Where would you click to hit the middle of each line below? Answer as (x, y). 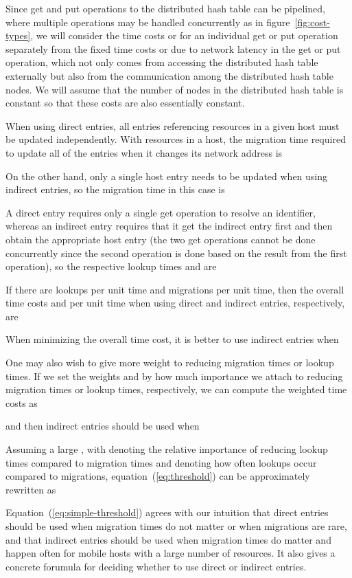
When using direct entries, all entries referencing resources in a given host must (173, 125)
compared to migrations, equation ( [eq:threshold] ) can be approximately (158, 476)
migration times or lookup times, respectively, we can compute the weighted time (176, 389)
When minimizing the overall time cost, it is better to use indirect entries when (172, 339)
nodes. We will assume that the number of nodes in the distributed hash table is (175, 89)
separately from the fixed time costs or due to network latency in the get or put (173, 48)
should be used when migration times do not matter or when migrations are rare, (176, 526)
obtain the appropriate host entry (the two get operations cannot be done (161, 239)
